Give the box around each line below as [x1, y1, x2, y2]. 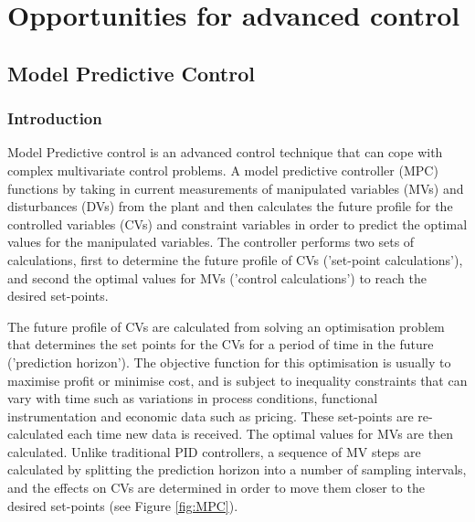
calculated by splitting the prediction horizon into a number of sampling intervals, [7, 460, 467, 479]
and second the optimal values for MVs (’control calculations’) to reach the [7, 268, 427, 287]
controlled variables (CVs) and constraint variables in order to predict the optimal [7, 214, 468, 233]
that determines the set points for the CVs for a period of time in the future [7, 335, 434, 354]
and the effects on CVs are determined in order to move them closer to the [7, 478, 425, 497]
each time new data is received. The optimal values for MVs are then [68, 424, 453, 443]
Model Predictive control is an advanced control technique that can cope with [7, 143, 443, 162]
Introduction [7, 107, 102, 130]
